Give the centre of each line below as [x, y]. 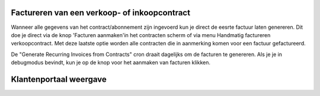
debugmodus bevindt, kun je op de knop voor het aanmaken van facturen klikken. [111, 62]
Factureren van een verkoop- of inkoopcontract [101, 13]
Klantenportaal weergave [59, 79]
